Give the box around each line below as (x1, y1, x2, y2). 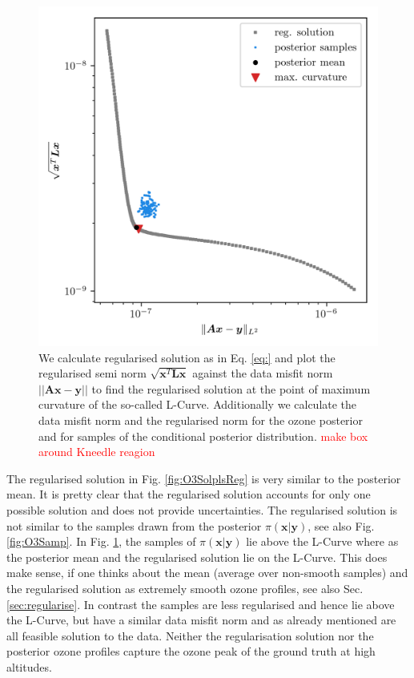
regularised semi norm (38, 365, 147, 381)
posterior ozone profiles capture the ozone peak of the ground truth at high (6, 643, 376, 660)
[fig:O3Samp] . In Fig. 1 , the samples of (6, 533, 196, 550)
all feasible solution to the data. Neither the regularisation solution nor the (6, 627, 374, 644)
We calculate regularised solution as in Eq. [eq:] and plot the (38, 349, 336, 365)
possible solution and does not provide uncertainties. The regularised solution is (6, 501, 398, 518)
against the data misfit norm (192, 365, 333, 381)
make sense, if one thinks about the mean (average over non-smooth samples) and (6, 564, 408, 581)
